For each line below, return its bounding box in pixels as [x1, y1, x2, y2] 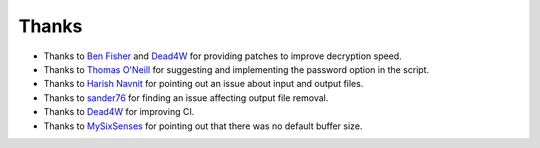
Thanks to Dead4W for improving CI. [43, 106, 195, 118]
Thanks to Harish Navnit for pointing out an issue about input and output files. [43, 78, 364, 90]
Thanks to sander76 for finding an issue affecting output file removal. [43, 91, 329, 104]
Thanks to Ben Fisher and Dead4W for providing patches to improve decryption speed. [43, 50, 402, 62]
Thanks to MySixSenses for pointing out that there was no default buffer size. [43, 120, 363, 132]
